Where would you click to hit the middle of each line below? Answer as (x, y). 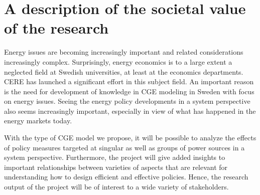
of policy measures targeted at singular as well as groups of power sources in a (124, 147)
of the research (56, 28)
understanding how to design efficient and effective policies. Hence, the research (126, 177)
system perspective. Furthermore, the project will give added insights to (115, 157)
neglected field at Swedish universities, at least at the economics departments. (124, 71)
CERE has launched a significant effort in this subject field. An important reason (129, 81)
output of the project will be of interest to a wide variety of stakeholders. (116, 187)
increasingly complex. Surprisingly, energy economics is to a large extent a (118, 61)
